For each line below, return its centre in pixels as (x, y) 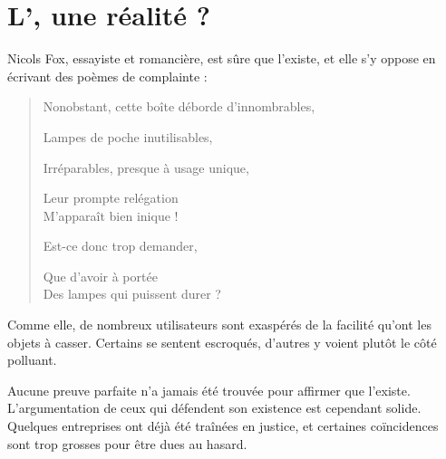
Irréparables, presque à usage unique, (146, 167)
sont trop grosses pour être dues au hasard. (127, 443)
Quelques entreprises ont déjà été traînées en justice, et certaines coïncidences (223, 426)
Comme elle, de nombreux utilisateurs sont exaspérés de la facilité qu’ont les (219, 325)
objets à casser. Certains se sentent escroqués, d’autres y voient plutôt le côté (222, 342)
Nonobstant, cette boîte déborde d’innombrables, (179, 106)
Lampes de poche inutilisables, (128, 136)
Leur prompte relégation (111, 198)
